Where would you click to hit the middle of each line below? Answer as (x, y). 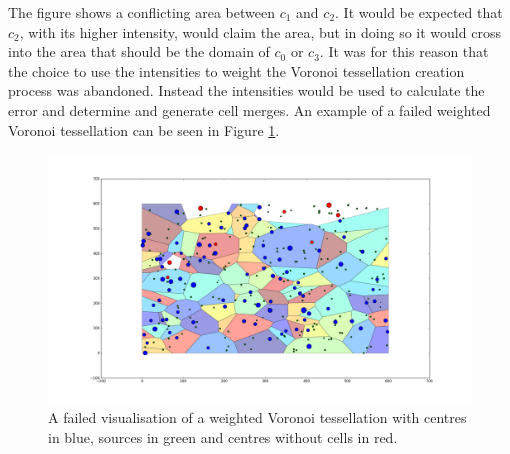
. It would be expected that (419, 12)
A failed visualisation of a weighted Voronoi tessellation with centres (257, 417)
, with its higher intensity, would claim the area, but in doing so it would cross (260, 31)
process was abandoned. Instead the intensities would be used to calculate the (246, 90)
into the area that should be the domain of (139, 51)
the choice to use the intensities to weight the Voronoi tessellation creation (236, 70)
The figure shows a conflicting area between (141, 12)
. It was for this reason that (404, 51)
